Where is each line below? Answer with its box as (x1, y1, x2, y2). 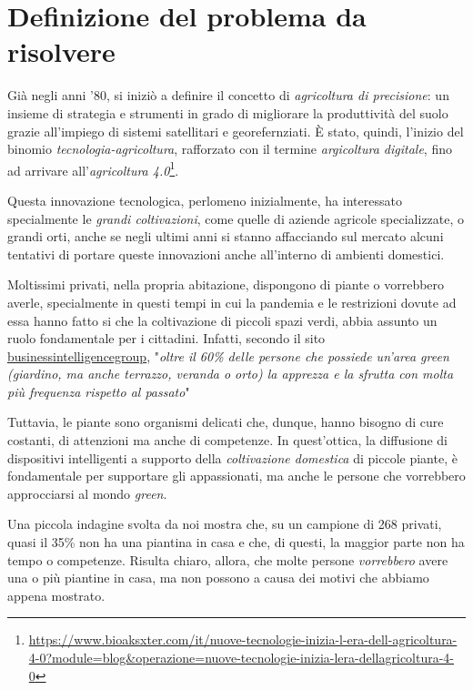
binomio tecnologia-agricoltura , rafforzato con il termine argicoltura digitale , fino (7, 139, 452, 158)
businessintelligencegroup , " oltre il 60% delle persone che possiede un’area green (7, 346, 449, 365)
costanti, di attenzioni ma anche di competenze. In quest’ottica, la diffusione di (7, 431, 448, 450)
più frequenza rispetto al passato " (7, 381, 190, 401)
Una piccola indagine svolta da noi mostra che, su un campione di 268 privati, (7, 514, 442, 533)
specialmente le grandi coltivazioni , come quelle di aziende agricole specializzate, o (7, 208, 465, 228)
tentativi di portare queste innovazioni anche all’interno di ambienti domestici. (7, 244, 445, 263)
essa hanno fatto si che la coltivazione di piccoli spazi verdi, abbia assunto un (7, 310, 438, 330)
